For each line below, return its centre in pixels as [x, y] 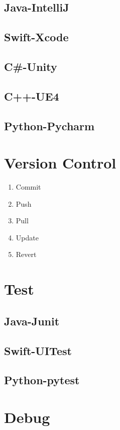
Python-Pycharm [49, 125]
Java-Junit [32, 321]
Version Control [60, 163]
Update [27, 237]
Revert [26, 254]
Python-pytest [42, 380]
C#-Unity [31, 66]
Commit [28, 187]
